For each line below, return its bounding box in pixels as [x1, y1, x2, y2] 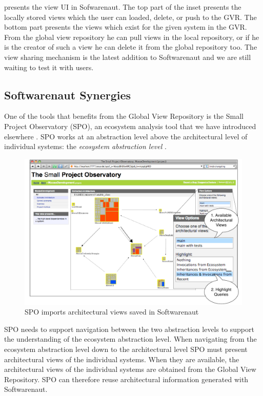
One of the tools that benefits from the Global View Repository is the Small [4, 111, 244, 121]
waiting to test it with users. [4, 61, 94, 72]
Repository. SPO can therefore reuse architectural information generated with [4, 373, 249, 384]
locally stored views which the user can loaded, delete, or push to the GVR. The [4, 11, 257, 22]
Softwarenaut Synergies [4, 87, 131, 102]
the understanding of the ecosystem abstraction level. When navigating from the [4, 334, 257, 344]
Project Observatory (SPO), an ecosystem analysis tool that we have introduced [4, 120, 256, 131]
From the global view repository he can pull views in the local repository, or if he [4, 31, 259, 42]
